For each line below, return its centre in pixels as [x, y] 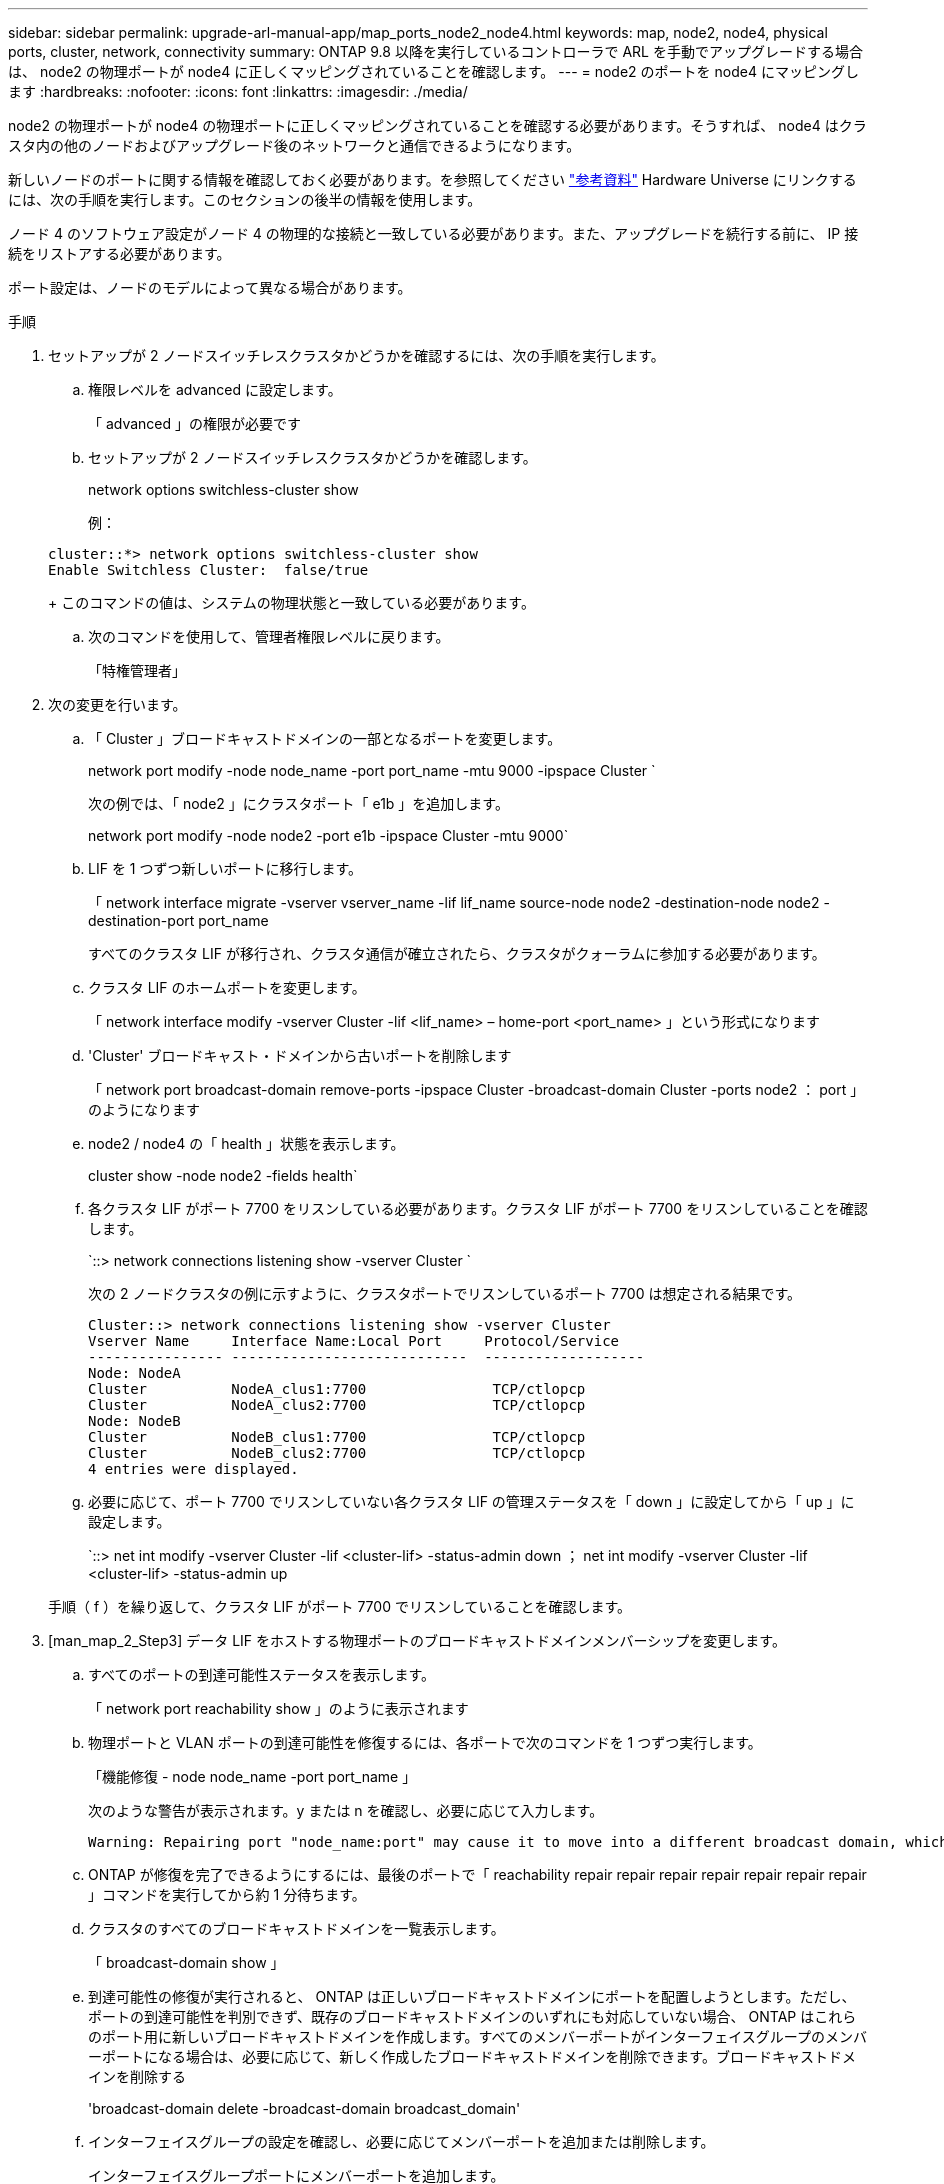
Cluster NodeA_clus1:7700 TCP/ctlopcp [337, 1389]
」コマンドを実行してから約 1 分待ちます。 [227, 1894]
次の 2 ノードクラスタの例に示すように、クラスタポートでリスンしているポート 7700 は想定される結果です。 [445, 1293]
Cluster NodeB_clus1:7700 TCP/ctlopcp [337, 1437]
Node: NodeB [134, 1421]
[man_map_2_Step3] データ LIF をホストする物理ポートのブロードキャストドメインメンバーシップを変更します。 [417, 1640]
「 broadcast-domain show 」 [186, 1962]
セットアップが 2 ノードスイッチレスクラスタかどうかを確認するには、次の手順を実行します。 [356, 355]
